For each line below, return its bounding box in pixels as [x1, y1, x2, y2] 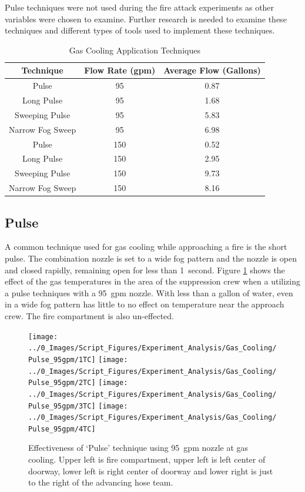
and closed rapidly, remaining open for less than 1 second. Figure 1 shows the [5, 263, 285, 276]
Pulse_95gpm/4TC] [28, 424, 96, 433]
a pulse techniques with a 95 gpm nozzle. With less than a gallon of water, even [5, 286, 293, 299]
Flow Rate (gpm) [84, 64, 156, 76]
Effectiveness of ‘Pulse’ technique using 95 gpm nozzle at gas [28, 441, 249, 454]
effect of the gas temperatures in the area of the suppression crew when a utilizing [5, 275, 300, 287]
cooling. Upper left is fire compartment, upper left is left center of [28, 453, 266, 466]
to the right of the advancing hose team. [28, 476, 173, 488]
